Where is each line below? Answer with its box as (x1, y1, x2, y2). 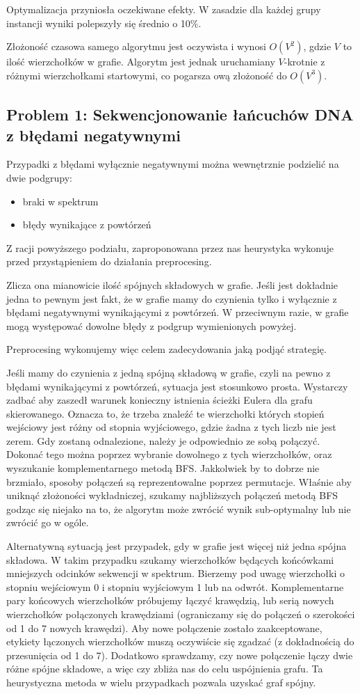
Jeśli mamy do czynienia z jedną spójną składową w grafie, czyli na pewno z (6, 365, 331, 379)
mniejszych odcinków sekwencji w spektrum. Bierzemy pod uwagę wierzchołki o (6, 566, 345, 581)
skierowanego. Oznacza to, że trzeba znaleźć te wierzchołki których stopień (6, 406, 325, 420)
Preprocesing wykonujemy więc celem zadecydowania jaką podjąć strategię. (6, 342, 327, 356)
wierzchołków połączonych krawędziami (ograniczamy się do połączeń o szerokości (6, 607, 355, 621)
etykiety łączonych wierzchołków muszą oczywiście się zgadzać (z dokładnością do (6, 634, 354, 649)
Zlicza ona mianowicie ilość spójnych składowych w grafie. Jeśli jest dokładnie (6, 277, 338, 292)
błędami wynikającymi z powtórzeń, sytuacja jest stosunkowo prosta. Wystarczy (6, 379, 348, 393)
